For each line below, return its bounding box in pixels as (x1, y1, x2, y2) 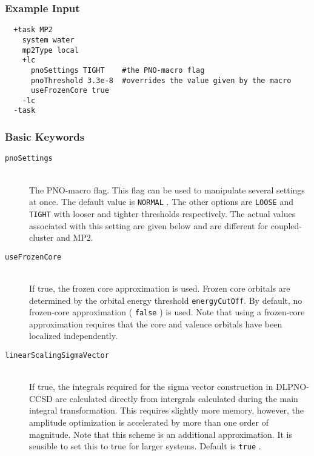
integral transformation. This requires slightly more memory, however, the (29, 404, 304, 417)
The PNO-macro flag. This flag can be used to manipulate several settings (29, 183, 305, 196)
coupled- (270, 219, 302, 232)
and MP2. (56, 231, 93, 244)
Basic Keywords (5, 129, 85, 144)
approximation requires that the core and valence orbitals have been (29, 317, 282, 330)
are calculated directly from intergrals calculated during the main (55, 392, 298, 404)
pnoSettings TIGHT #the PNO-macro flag (30, 65, 205, 75)
